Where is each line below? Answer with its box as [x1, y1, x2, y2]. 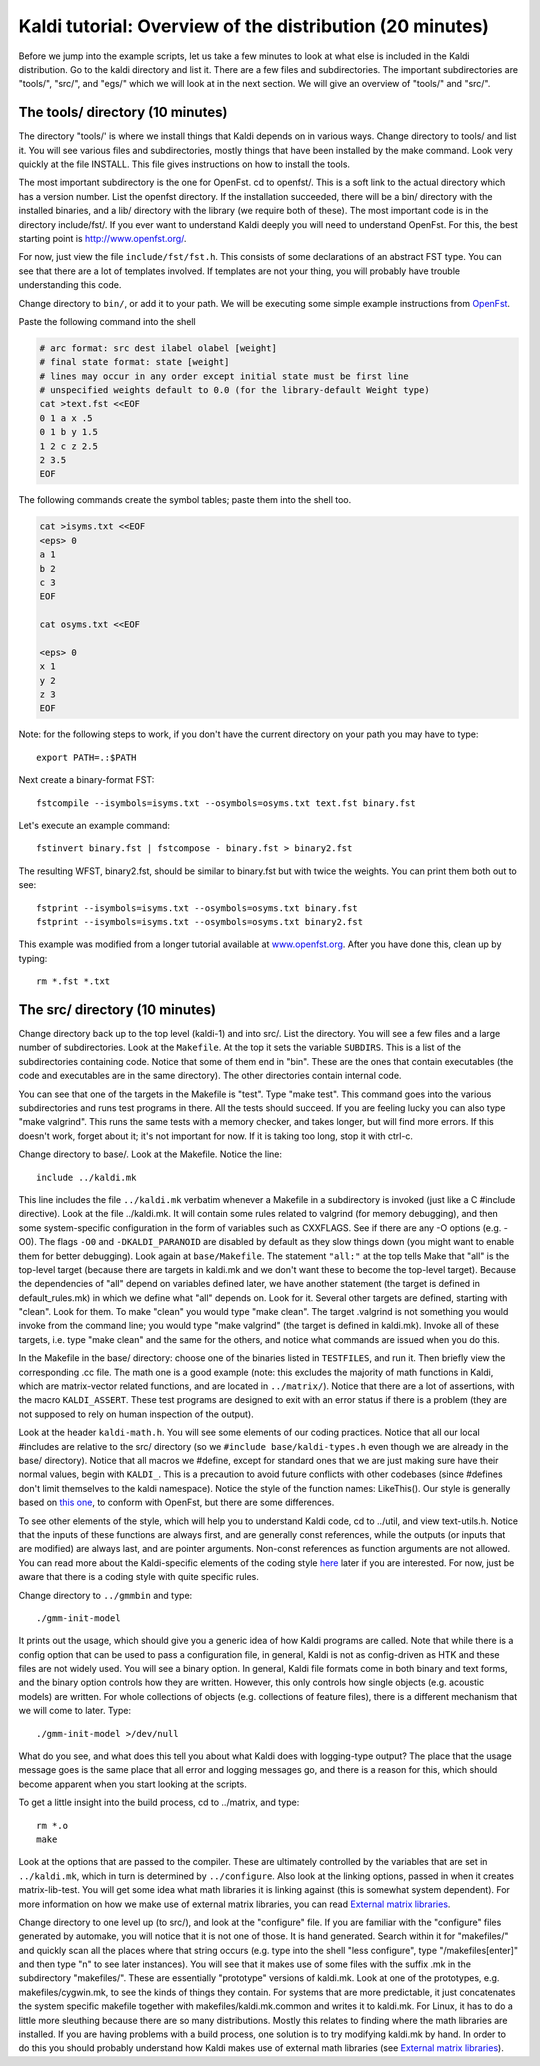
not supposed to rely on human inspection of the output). [18, 1408, 254, 1420]
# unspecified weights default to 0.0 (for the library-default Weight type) [39, 385, 430, 396]
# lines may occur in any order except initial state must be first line [39, 370, 409, 382]
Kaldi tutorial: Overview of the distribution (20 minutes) [18, 15, 490, 37]
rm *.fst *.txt [36, 976, 111, 987]
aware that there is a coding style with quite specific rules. [18, 1571, 260, 1583]
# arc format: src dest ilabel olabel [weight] [39, 342, 277, 354]
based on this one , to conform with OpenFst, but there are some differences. [18, 1496, 335, 1509]
